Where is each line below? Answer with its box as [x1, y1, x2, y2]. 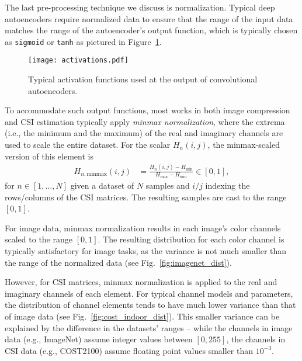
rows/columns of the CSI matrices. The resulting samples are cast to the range [5, 190, 287, 203]
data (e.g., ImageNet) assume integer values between [5, 333, 193, 345]
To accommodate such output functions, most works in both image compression [5, 104, 290, 116]
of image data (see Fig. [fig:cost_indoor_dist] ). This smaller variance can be [5, 310, 280, 322]
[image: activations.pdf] [28, 56, 129, 65]
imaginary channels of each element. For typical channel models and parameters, [5, 287, 293, 299]
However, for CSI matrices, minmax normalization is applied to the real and [5, 276, 277, 288]
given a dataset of [70, 179, 134, 192]
